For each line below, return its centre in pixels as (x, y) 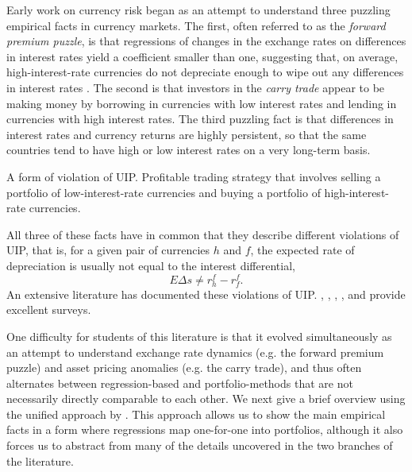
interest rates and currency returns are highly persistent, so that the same (187, 134)
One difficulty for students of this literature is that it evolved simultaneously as (199, 336)
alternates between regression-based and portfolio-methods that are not (180, 383)
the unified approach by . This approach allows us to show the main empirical (196, 414)
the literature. (40, 460)
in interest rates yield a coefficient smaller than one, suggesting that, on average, (202, 56)
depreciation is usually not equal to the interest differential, (151, 265)
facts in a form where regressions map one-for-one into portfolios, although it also (205, 429)
